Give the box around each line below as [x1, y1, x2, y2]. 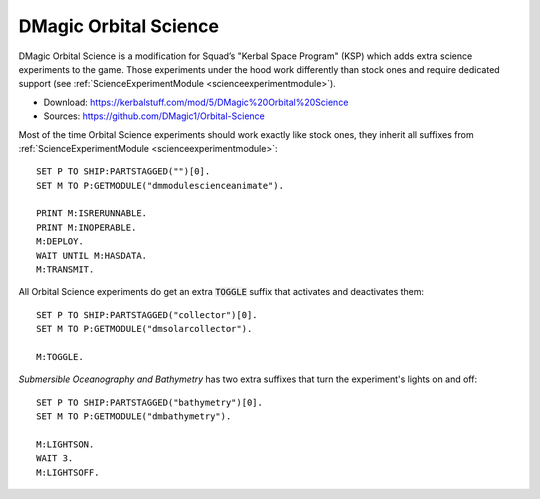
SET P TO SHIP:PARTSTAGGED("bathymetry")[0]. [36, 396, 264, 408]
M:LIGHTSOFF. [36, 466, 100, 478]
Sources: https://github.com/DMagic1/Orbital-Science [43, 110, 265, 122]
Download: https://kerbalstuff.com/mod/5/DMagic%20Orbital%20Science [43, 96, 349, 108]
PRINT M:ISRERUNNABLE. [36, 208, 148, 219]
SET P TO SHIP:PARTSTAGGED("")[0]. [36, 166, 211, 177]
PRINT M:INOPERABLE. [36, 221, 137, 233]
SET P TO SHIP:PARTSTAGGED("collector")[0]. [36, 309, 259, 320]
